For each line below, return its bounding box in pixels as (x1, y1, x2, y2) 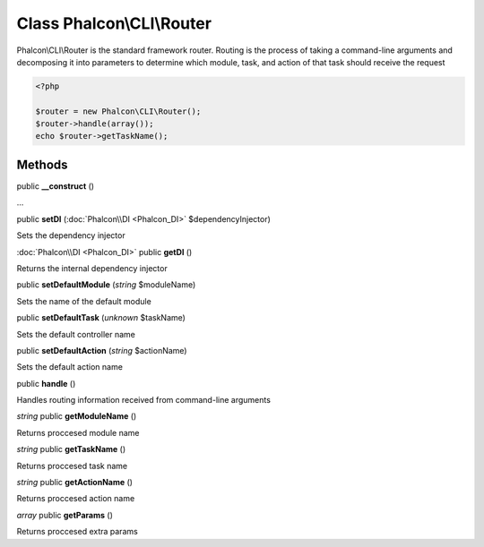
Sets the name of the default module (16, 295, 151, 306)
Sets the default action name (16, 362, 123, 372)
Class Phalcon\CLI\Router (16, 13, 212, 33)
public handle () (16, 378, 76, 389)
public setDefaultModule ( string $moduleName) (16, 279, 196, 290)
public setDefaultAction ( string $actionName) (16, 345, 187, 355)
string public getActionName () (16, 477, 134, 488)
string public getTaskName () (16, 444, 126, 455)
